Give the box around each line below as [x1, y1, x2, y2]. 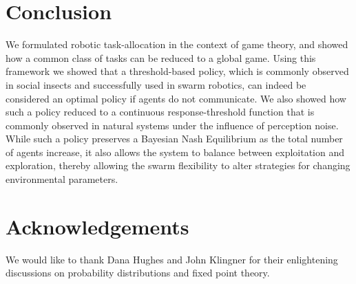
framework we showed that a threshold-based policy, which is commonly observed [6, 64, 349, 78]
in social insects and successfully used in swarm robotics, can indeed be [6, 77, 306, 91]
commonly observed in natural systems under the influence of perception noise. [6, 118, 339, 132]
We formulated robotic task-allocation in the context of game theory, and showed [6, 37, 348, 52]
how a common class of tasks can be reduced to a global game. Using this [6, 50, 316, 65]
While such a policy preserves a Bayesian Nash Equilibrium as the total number [6, 131, 343, 146]
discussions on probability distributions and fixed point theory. [6, 265, 270, 280]
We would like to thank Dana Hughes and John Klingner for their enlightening [6, 252, 338, 266]
